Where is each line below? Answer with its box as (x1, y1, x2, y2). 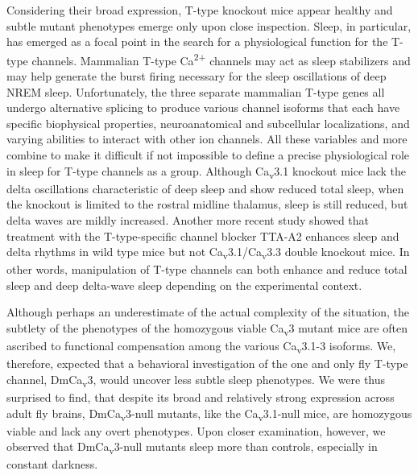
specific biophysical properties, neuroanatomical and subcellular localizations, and (6, 114, 410, 131)
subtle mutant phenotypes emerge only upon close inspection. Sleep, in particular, (6, 17, 412, 34)
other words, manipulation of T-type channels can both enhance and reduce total (6, 261, 408, 278)
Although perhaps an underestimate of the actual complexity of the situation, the (6, 304, 410, 320)
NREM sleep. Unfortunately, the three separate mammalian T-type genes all (6, 83, 385, 100)
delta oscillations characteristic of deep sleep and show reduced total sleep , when (6, 180, 404, 196)
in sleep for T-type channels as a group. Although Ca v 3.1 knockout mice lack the (6, 162, 407, 181)
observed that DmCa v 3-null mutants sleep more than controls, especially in (6, 438, 378, 457)
